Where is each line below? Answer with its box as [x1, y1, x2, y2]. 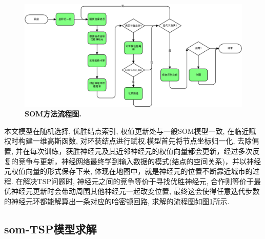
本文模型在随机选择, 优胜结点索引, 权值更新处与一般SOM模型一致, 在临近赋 [4, 125, 256, 136]
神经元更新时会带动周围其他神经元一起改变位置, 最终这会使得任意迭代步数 [11, 186, 260, 196]
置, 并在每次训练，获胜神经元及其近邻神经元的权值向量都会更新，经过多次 [4, 145, 253, 156]
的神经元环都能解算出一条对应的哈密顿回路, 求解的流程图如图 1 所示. [4, 195, 230, 206]
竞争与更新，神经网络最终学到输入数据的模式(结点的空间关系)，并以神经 [18, 155, 261, 166]
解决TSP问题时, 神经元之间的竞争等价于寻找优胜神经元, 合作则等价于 [23, 175, 254, 186]
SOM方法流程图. [25, 108, 81, 119]
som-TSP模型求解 [4, 221, 97, 236]
